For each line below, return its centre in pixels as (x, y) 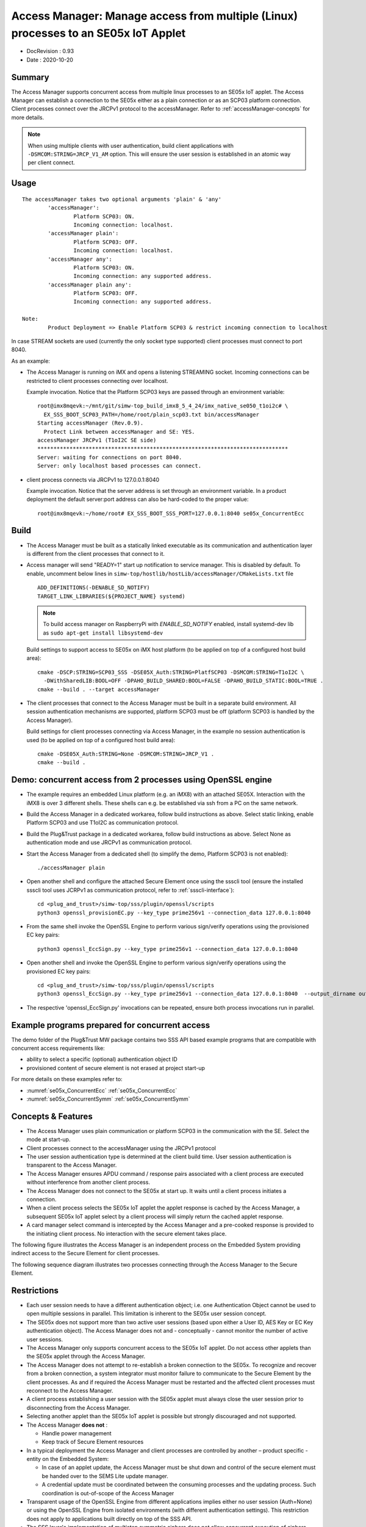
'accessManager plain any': (90, 285)
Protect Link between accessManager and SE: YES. (119, 432)
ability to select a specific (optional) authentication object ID (102, 1059)
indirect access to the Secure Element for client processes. (85, 1253)
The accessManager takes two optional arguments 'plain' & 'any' (122, 199)
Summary (30, 77)
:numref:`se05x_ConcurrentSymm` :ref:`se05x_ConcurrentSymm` (108, 1099)
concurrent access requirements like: (58, 1048)
